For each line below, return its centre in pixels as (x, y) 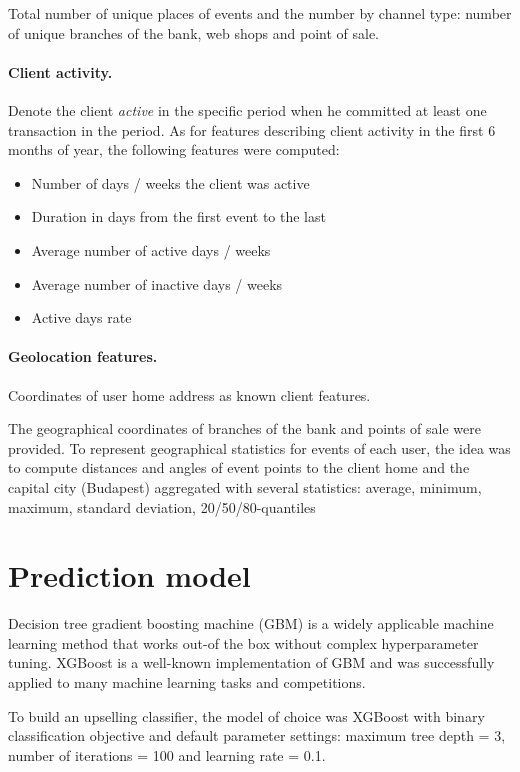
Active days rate (81, 317)
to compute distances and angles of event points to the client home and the (239, 467)
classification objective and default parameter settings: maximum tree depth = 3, (257, 735)
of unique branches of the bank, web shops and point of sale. (193, 32)
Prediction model (129, 575)
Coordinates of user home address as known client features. (189, 394)
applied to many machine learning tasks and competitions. (187, 682)
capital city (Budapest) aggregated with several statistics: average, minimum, (245, 486)
